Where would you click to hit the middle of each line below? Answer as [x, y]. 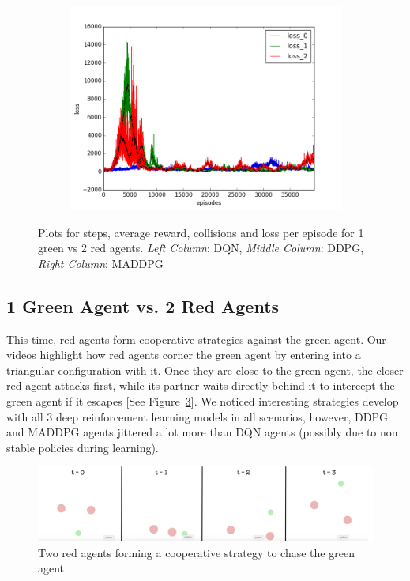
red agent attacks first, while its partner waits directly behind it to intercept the [201, 385]
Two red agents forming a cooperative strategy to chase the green [196, 552]
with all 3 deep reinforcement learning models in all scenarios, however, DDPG [197, 416]
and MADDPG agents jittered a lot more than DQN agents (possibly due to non [202, 432]
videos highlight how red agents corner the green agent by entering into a [184, 355]
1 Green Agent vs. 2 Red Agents [143, 306]
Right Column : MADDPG [101, 263]
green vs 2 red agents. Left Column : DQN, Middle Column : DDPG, [201, 248]
